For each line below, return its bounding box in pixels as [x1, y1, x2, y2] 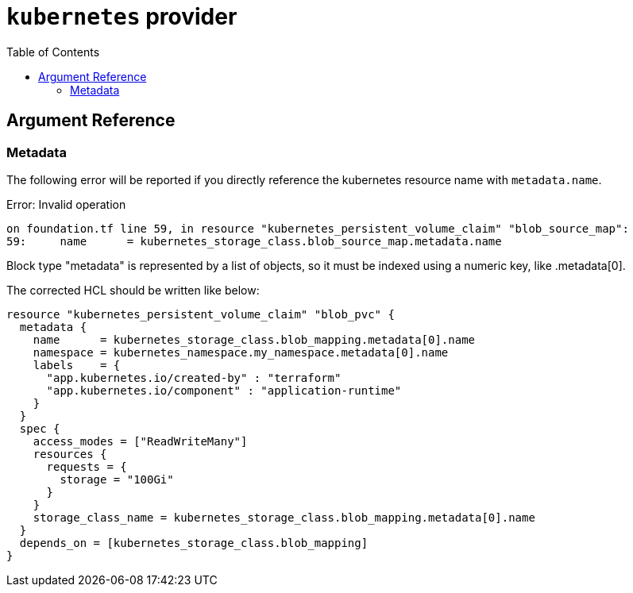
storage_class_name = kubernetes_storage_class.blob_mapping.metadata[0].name [33, 510, 535, 524]
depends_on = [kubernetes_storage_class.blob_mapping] [19, 536, 369, 549]
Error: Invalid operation [6, 197, 126, 211]
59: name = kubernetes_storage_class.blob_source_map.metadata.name [6, 234, 502, 248]
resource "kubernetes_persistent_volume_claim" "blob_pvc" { [6, 307, 395, 321]
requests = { [46, 460, 127, 473]
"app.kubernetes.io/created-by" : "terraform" [46, 371, 342, 384]
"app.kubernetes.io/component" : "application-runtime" [46, 383, 402, 397]
